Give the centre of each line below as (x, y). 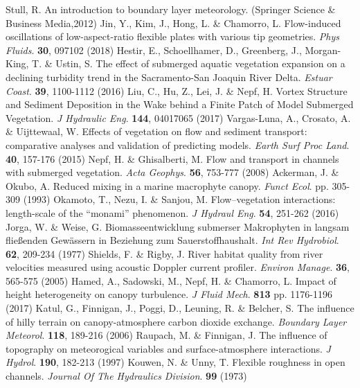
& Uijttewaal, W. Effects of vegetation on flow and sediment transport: (156, 131)
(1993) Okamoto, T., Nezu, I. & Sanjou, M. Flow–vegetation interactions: (179, 199)
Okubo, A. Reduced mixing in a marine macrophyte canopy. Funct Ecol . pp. (167, 185)
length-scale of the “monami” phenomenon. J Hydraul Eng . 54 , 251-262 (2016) (172, 212)
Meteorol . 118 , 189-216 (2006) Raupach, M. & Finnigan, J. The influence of (166, 335)
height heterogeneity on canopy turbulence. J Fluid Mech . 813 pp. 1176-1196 (169, 294)
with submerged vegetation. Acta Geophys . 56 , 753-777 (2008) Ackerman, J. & (172, 172)
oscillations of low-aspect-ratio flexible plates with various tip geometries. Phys (173, 36)
